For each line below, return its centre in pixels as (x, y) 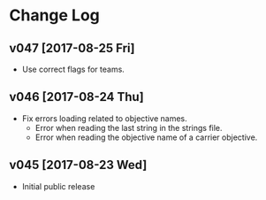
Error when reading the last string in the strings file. (129, 127)
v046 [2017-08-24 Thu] (76, 97)
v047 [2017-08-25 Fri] (72, 48)
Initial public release (58, 186)
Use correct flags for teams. (73, 69)
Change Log (54, 15)
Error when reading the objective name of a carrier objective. (146, 137)
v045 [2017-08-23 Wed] (78, 165)
